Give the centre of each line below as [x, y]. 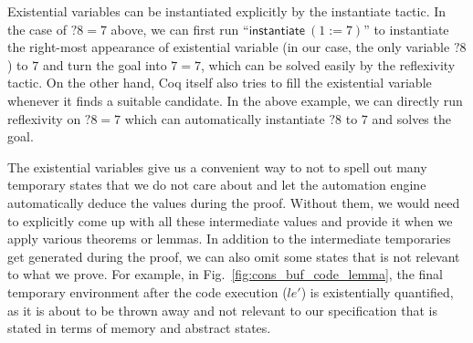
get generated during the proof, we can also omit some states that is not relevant [234, 256]
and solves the [411, 118]
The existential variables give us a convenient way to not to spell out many [217, 166]
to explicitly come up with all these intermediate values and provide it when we [230, 220]
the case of [37, 29]
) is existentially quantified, [377, 291]
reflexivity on [44, 118]
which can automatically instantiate [225, 118]
